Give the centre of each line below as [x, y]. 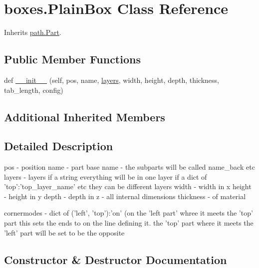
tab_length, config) [34, 90]
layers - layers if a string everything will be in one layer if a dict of [106, 176]
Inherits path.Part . [33, 32]
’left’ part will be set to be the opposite [64, 232]
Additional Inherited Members [85, 117]
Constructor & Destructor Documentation [116, 259]
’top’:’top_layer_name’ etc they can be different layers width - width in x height [128, 186]
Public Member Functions [72, 59]
